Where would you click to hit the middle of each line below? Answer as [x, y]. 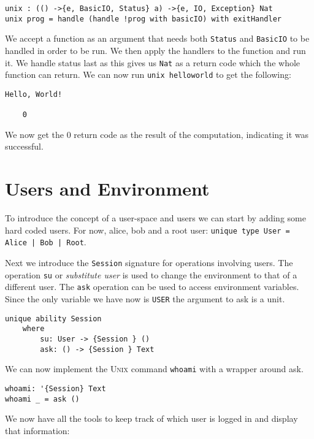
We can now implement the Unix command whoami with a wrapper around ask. [154, 369]
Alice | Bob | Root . [46, 242]
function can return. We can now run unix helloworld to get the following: [148, 74]
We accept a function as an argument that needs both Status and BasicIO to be [157, 38]
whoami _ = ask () [42, 399]
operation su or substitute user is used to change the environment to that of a [151, 274]
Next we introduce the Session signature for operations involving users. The [149, 263]
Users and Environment [107, 189]
